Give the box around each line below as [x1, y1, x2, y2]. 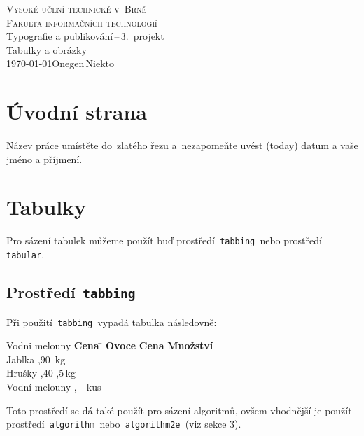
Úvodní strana [6, 97, 148, 126]
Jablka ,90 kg [6, 351, 66, 366]
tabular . [6, 247, 45, 262]
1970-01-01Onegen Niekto [6, 56, 114, 71]
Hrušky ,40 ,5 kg [6, 365, 76, 380]
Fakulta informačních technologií [6, 15, 157, 29]
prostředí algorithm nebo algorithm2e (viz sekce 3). [6, 416, 241, 431]
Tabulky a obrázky [6, 42, 87, 57]
